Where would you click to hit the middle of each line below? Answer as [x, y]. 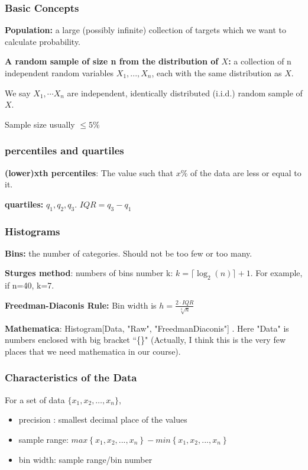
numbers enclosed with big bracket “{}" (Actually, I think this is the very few [145, 340]
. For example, [276, 273]
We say [18, 93]
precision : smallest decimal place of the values [103, 419]
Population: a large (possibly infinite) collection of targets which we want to [145, 30]
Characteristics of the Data [71, 377]
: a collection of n [260, 61]
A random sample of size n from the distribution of [112, 61]
